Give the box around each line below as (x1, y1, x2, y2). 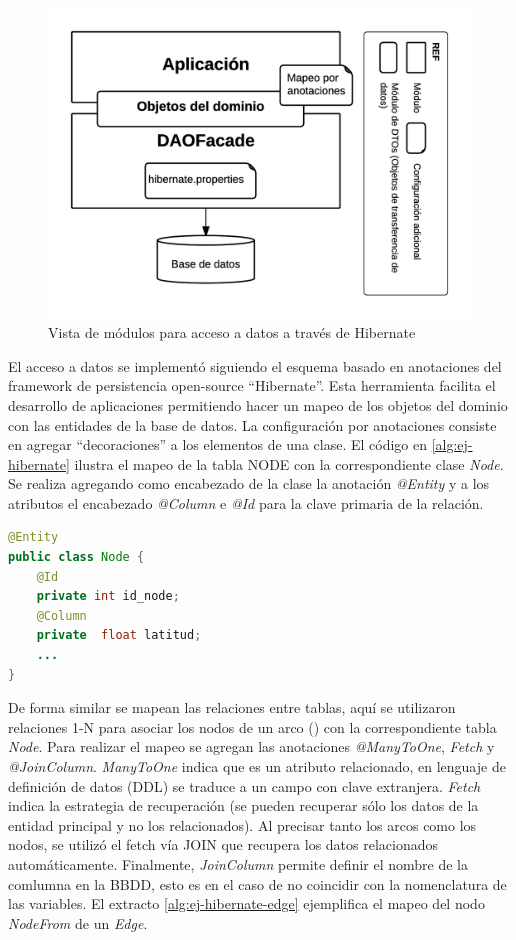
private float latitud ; (36, 628, 202, 643)
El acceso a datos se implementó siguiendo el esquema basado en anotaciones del (8, 355, 502, 376)
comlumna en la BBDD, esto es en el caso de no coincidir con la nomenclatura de (8, 873, 507, 894)
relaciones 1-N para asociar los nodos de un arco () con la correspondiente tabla (8, 716, 497, 737)
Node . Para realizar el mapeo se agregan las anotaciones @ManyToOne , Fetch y (8, 736, 495, 757)
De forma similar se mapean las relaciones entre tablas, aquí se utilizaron (8, 697, 456, 718)
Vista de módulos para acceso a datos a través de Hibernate (48, 322, 416, 343)
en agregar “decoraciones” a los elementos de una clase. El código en (8, 434, 427, 455)
